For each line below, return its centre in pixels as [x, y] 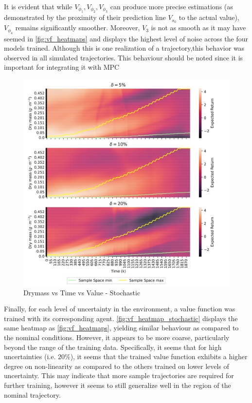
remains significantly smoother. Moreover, [78, 28]
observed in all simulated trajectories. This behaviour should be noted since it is [124, 57]
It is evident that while [38, 6]
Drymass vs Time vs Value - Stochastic [82, 292]
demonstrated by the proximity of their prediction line [85, 17]
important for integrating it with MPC [62, 67]
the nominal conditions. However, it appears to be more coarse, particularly [117, 337]
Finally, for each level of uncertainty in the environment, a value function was [120, 309]
